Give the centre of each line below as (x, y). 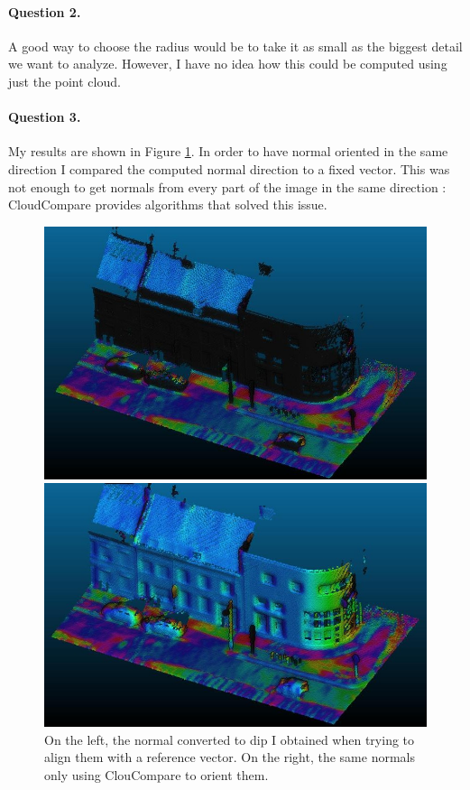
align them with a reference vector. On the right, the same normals (230, 757)
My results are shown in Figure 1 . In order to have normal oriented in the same (228, 151)
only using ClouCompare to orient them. (157, 774)
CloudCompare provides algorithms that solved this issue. (168, 204)
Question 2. (45, 11)
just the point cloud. (65, 81)
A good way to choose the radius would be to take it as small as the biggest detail (235, 46)
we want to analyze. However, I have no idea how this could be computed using (228, 64)
